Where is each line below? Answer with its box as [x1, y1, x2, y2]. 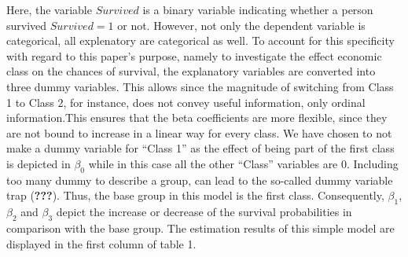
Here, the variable [6, 2, 92, 17]
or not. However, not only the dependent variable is [117, 17, 366, 33]
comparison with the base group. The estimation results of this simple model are [6, 219, 395, 236]
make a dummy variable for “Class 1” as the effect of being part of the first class [6, 140, 395, 156]
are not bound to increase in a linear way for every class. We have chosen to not [6, 124, 392, 141]
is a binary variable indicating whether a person [142, 2, 373, 17]
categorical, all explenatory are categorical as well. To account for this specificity [6, 32, 395, 49]
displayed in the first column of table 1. [6, 235, 197, 251]
